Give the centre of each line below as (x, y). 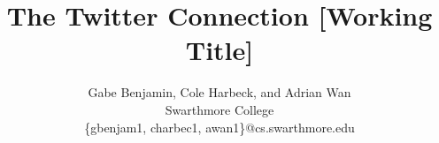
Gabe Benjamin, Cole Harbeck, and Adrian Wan (219, 92)
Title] (219, 50)
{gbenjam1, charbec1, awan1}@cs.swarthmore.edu (219, 127)
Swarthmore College (219, 109)
